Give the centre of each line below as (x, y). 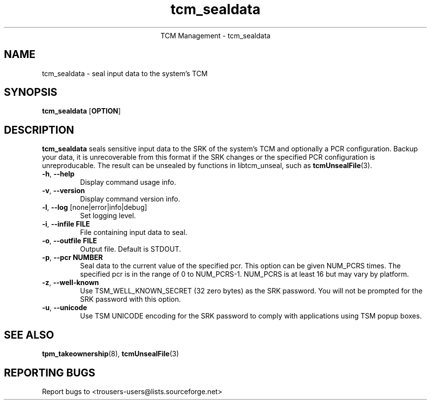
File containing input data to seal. (134, 232)
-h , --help (58, 174)
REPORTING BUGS (50, 373)
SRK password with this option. (130, 299)
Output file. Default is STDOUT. (130, 249)
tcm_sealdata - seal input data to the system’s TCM (125, 73)
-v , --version (63, 191)
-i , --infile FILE (66, 224)
